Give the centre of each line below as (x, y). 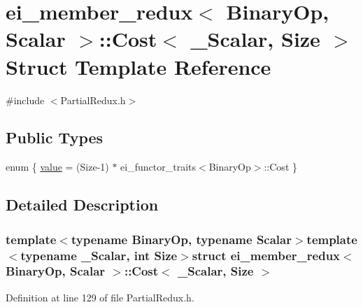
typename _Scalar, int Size (99, 255)
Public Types (55, 137)
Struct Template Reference (138, 66)
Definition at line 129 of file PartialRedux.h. (100, 297)
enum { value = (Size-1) (57, 167)
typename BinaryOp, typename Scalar (181, 239)
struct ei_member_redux (266, 255)
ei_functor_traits (158, 167)
